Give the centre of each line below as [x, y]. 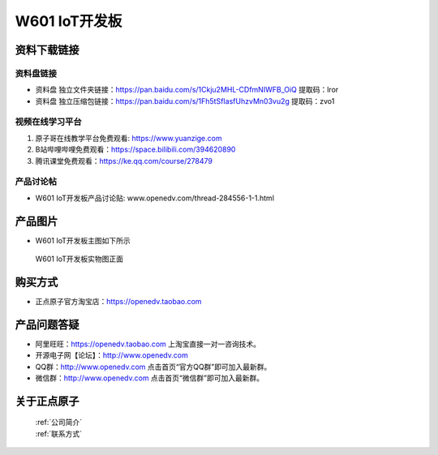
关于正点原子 [47, 401]
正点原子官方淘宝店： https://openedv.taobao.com [118, 301]
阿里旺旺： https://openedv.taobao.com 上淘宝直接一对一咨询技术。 [148, 344]
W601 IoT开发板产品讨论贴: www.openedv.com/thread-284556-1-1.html [155, 198]
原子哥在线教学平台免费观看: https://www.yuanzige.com [129, 138]
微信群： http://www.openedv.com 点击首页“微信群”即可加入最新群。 [149, 378]
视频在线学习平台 [48, 122]
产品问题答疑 [47, 324]
